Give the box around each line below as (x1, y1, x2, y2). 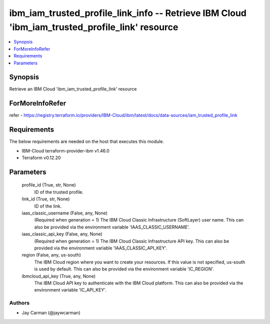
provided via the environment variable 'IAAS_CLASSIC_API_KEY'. (34, 245, 167, 251)
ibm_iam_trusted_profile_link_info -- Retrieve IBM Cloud (9, 7, 247, 18)
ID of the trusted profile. (34, 189, 84, 195)
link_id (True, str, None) (21, 196, 70, 202)
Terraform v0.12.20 (21, 155, 61, 161)
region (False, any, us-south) (21, 252, 81, 258)
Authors (9, 299, 30, 306)
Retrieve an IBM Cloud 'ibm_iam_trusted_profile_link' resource (9, 86, 137, 92)
